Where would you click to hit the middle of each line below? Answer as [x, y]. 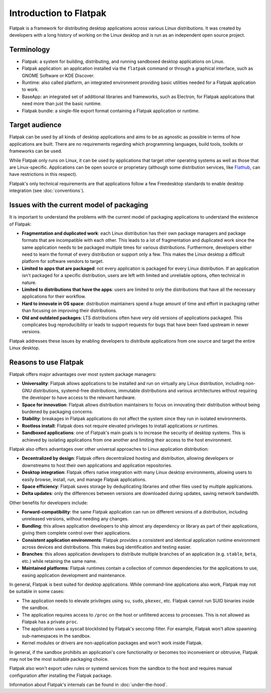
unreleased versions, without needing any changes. [75, 519]
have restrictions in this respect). [43, 174]
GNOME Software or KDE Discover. [58, 75]
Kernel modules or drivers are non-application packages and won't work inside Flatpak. [112, 643]
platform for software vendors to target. [63, 261]
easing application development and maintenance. [74, 575]
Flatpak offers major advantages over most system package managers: [83, 374]
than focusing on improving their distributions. [70, 311]
